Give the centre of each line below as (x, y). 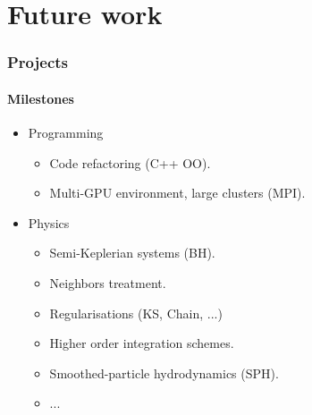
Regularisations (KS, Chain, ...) (136, 313)
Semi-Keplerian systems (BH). (132, 253)
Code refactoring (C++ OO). (130, 162)
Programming (66, 133)
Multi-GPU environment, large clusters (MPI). (177, 193)
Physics (49, 222)
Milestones (41, 98)
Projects (38, 62)
